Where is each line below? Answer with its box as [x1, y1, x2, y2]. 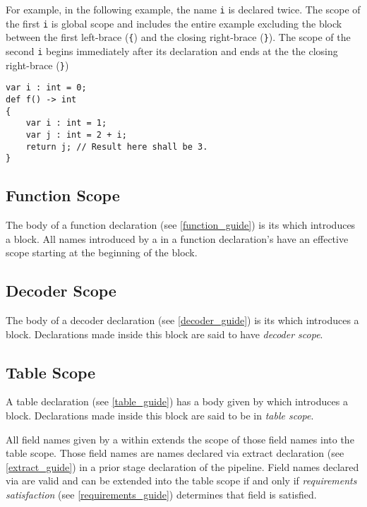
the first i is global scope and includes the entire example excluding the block [6, 16, 342, 30]
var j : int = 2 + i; [25, 129, 127, 140]
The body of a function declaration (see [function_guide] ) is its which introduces [6, 217, 356, 232]
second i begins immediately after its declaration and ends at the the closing [6, 43, 338, 58]
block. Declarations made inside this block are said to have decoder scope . [6, 326, 323, 341]
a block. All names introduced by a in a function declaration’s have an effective [6, 231, 349, 246]
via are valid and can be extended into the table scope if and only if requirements [6, 473, 357, 488]
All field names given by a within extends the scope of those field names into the [6, 431, 354, 446]
